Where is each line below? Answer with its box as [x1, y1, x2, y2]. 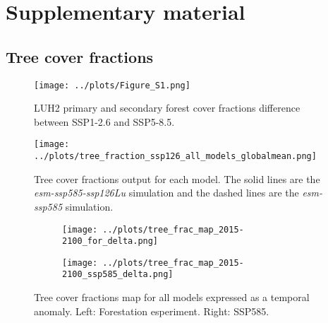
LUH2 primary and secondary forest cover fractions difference [34, 100, 300, 115]
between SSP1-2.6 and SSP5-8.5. [34, 114, 175, 129]
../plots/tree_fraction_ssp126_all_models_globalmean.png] [34, 151, 317, 162]
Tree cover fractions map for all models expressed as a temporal [34, 290, 310, 305]
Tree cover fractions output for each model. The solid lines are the [34, 171, 320, 186]
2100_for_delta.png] [62, 236, 159, 247]
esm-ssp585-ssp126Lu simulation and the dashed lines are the [34, 185, 299, 200]
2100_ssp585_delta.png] [62, 269, 174, 280]
